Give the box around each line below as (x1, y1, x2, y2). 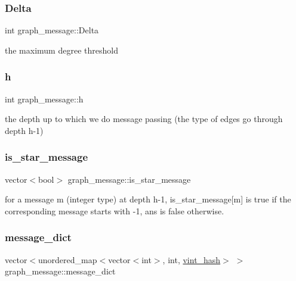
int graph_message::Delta (5, 24, 99, 36)
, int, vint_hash (162, 253, 221, 266)
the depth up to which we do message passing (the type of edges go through (5, 113, 283, 125)
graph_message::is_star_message (67, 173, 191, 185)
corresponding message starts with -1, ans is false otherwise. (5, 204, 224, 217)
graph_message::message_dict (5, 265, 116, 277)
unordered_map (38, 253, 97, 266)
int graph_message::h (5, 92, 84, 105)
